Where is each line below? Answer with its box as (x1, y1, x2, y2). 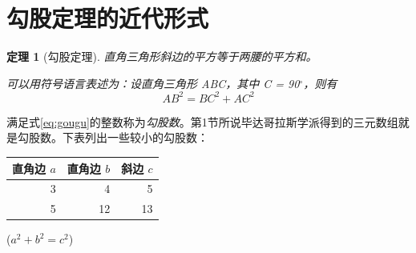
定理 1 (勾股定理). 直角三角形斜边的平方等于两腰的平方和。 (6, 48, 317, 65)
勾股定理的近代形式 (6, 2, 209, 34)
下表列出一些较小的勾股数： (62, 129, 208, 146)
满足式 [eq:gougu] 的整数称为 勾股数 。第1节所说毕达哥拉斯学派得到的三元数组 (6, 113, 398, 130)
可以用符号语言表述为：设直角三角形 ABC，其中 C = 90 (6, 74, 300, 91)
